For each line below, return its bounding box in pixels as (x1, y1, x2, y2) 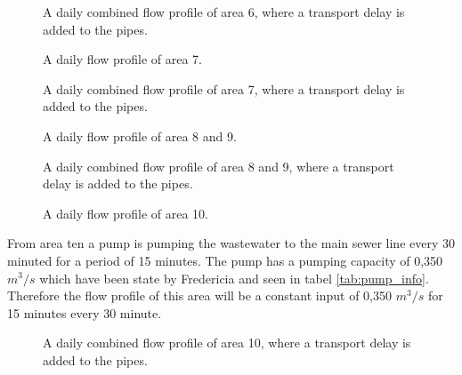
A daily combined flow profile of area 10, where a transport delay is (43, 333, 411, 352)
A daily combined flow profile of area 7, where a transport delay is (43, 79, 405, 98)
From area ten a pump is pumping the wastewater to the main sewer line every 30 (7, 234, 456, 252)
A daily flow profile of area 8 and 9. (43, 126, 237, 145)
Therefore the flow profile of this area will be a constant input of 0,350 (7, 286, 392, 305)
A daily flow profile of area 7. (43, 50, 202, 68)
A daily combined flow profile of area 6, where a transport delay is (43, 3, 405, 20)
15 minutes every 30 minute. (7, 303, 162, 322)
